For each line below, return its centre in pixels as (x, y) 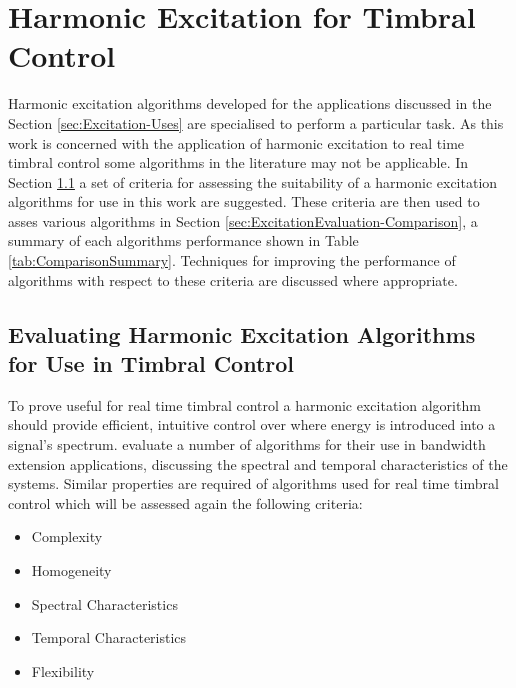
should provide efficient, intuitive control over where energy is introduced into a (252, 424)
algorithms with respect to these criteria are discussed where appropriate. (233, 279)
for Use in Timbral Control (151, 363)
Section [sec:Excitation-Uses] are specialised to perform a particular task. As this (256, 122)
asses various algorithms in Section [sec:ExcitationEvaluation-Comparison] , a (243, 220)
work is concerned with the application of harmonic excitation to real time (236, 142)
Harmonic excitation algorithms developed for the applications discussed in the (250, 103)
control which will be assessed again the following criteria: (185, 502)
